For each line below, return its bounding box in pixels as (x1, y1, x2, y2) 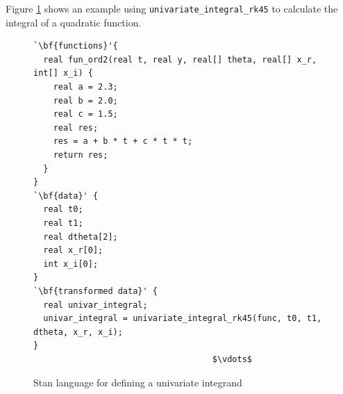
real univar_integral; (43, 299, 148, 310)
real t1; (43, 217, 83, 228)
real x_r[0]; (43, 245, 103, 256)
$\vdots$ (212, 354, 252, 364)
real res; (53, 122, 99, 133)
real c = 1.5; (53, 109, 118, 120)
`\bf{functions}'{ (33, 41, 118, 51)
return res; (53, 150, 108, 160)
